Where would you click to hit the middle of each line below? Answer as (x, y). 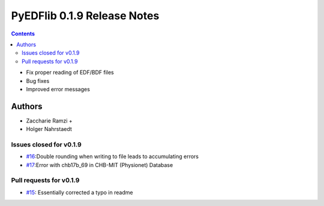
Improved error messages (58, 89)
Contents (23, 34)
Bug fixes (38, 80)
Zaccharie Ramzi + (49, 121)
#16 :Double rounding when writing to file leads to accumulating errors (112, 157)
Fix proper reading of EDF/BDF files (70, 73)
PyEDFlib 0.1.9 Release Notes (85, 16)
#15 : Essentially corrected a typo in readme (79, 192)
